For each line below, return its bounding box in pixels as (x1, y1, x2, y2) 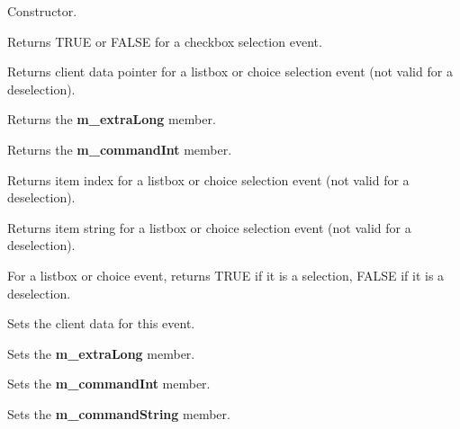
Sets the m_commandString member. (7, 404, 230, 423)
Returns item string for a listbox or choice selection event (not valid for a (7, 218, 411, 237)
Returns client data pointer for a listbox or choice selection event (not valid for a (7, 62, 453, 81)
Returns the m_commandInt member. (7, 139, 232, 158)
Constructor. (7, 2, 77, 20)
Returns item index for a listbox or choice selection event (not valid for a (7, 170, 410, 189)
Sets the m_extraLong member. (7, 344, 195, 362)
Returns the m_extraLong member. (7, 110, 216, 129)
